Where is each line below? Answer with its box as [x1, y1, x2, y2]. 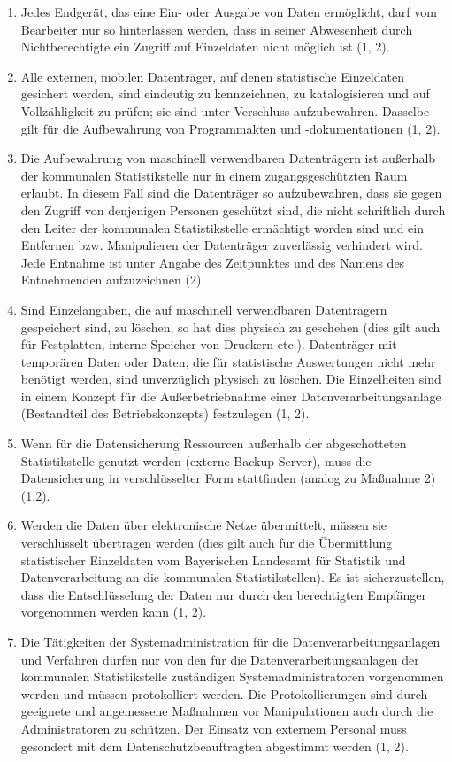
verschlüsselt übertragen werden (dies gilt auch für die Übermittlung [20, 533, 393, 552]
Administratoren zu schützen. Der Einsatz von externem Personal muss [20, 719, 407, 737]
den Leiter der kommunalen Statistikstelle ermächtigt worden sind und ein [20, 218, 424, 237]
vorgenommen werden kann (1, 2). [20, 603, 207, 621]
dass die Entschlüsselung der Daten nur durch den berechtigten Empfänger [20, 585, 426, 603]
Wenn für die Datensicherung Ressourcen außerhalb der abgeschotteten [20, 434, 407, 453]
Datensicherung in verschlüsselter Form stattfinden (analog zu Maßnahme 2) [20, 469, 436, 487]
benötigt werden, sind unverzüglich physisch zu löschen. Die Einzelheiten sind [20, 369, 441, 388]
